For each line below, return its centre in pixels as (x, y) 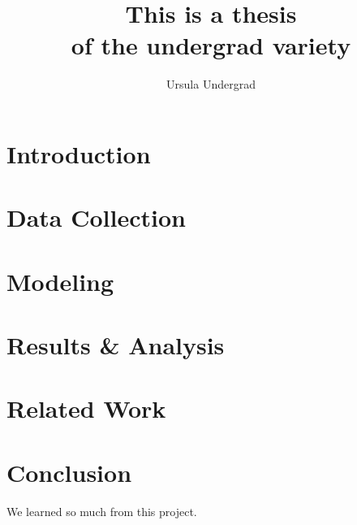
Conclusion (69, 472)
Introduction (79, 153)
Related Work (86, 408)
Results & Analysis (116, 345)
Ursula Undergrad (211, 84)
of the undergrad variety (211, 45)
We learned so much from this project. (102, 511)
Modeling (60, 281)
